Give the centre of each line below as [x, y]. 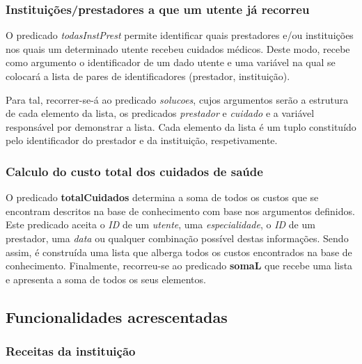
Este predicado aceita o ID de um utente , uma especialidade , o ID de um [160, 224]
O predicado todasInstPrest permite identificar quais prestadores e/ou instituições [180, 35]
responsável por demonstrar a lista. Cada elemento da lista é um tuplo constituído [181, 126]
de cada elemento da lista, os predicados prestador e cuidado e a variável [160, 113]
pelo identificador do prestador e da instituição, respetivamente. [142, 140]
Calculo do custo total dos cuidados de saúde [134, 171]
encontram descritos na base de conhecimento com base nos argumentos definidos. [180, 211]
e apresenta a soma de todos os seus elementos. [106, 279]
